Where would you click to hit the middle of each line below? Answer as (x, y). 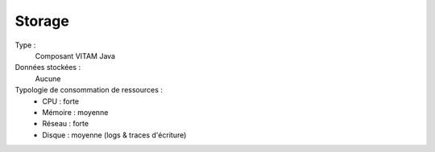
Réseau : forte (65, 124)
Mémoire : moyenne (75, 112)
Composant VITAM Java (75, 55)
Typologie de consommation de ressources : (89, 90)
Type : (25, 45)
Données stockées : (48, 68)
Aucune (48, 78)
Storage (42, 21)
